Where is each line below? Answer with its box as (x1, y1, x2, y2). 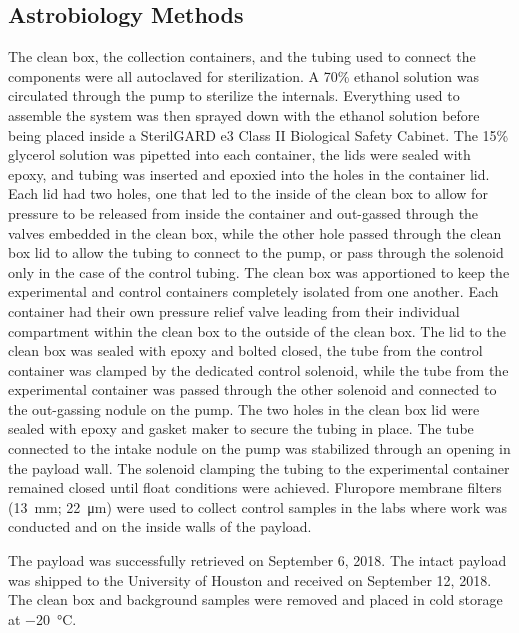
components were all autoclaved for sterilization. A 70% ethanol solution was (8, 65, 479, 86)
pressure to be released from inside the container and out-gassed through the (8, 202, 479, 223)
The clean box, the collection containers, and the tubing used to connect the (8, 46, 476, 67)
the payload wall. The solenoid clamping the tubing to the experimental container (8, 457, 510, 478)
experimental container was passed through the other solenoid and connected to (8, 379, 497, 400)
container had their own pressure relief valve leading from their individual (8, 300, 460, 321)
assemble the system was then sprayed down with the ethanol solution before (8, 104, 480, 125)
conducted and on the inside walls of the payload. (8, 516, 312, 537)
